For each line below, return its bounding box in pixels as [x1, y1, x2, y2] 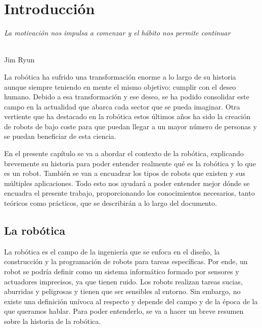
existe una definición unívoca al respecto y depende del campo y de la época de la [4, 296, 258, 306]
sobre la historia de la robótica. [4, 315, 101, 326]
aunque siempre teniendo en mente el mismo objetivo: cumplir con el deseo [4, 81, 236, 92]
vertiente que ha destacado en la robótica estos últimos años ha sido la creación [4, 111, 251, 122]
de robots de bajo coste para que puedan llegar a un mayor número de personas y [4, 121, 257, 131]
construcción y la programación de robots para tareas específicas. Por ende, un [4, 256, 248, 267]
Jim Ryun [4, 54, 35, 65]
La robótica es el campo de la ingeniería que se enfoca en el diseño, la [4, 246, 220, 257]
